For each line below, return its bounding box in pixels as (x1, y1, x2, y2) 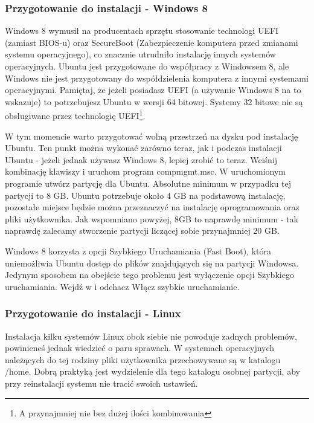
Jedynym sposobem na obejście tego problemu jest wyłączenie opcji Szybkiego (5, 268, 294, 281)
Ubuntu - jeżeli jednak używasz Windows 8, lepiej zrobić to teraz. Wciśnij (5, 153, 278, 166)
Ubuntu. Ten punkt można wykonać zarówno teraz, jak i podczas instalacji (5, 141, 282, 154)
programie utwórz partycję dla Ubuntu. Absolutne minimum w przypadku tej (5, 177, 291, 189)
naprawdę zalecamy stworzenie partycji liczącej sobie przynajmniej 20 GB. (5, 224, 280, 237)
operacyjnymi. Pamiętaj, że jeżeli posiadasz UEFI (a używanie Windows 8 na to (5, 83, 301, 96)
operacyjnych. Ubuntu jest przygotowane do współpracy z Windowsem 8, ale (5, 60, 289, 72)
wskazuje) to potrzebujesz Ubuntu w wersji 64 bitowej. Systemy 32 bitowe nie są (5, 95, 303, 108)
